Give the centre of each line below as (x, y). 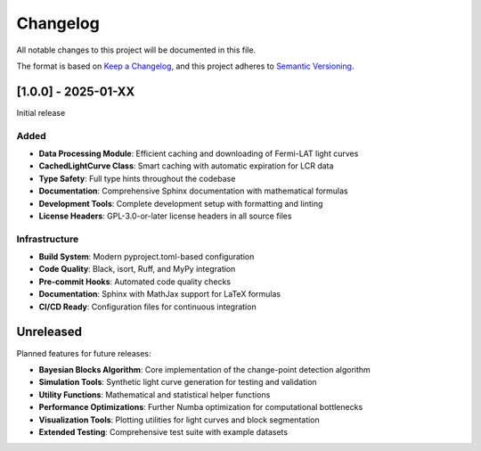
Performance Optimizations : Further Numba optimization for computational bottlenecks (201, 407)
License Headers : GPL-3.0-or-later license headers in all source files (165, 216)
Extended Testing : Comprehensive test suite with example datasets (163, 431)
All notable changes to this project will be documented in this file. (136, 50)
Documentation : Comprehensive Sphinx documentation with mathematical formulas (193, 191)
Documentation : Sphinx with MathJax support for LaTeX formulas (159, 294)
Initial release (41, 112)
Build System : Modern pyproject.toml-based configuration (147, 257)
